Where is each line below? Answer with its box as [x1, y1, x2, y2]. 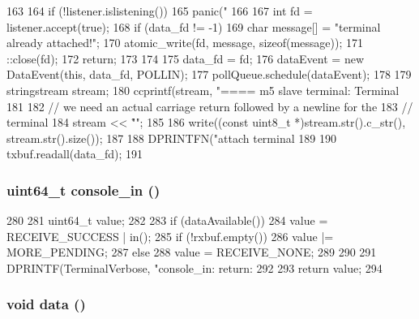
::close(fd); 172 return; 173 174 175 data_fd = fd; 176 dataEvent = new [6, 50, 364, 67]
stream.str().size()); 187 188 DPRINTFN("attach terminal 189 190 [6, 129, 336, 146]
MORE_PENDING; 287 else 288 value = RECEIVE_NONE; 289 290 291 [6, 244, 377, 261]
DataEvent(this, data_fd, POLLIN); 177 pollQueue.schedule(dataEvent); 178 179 [6, 66, 412, 83]
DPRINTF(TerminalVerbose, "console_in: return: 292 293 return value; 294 [6, 259, 383, 276]
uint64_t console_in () [6, 179, 160, 200]
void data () [6, 294, 86, 314]
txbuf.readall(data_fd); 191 [6, 145, 143, 162]
